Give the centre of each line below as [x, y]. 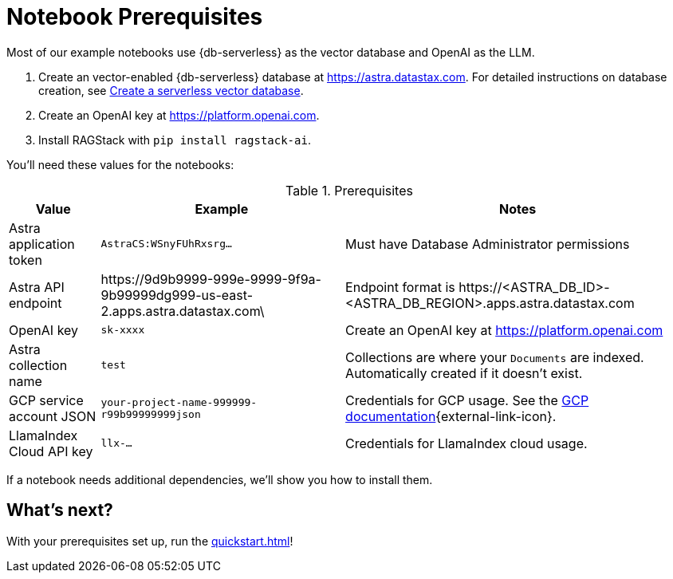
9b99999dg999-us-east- [177, 295]
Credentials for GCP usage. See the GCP [467, 400]
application [42, 244]
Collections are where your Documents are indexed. [495, 357]
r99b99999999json [151, 414]
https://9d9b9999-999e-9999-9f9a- [211, 279]
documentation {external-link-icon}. [451, 416]
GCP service [46, 400]
